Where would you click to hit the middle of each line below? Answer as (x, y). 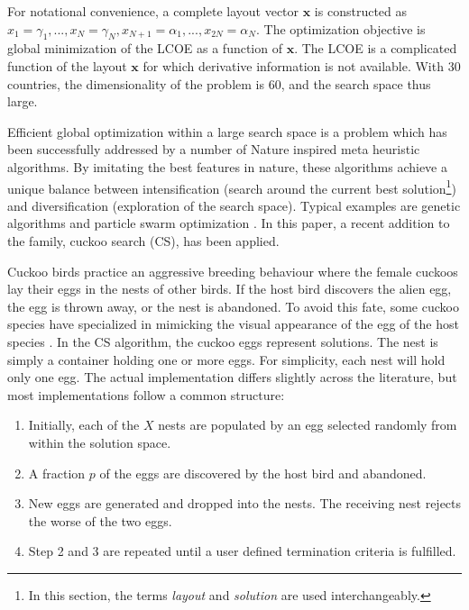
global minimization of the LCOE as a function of (145, 48)
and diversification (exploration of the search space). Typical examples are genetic (234, 205)
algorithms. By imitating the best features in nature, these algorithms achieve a (227, 166)
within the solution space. (100, 442)
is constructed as (361, 11)
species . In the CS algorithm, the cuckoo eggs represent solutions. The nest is (223, 341)
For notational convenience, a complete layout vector (153, 11)
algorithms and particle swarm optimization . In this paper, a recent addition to (229, 223)
